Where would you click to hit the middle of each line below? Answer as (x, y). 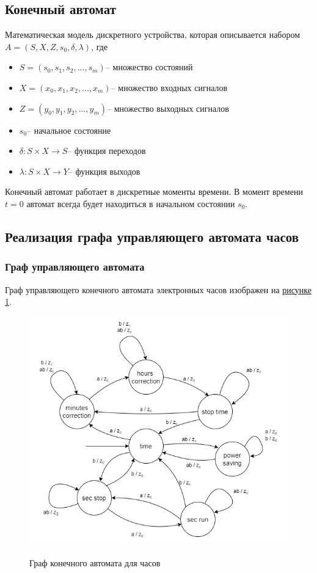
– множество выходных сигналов (168, 109)
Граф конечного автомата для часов (95, 562)
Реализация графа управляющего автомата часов (152, 236)
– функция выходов (104, 172)
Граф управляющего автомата (75, 267)
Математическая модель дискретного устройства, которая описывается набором (153, 35)
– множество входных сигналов (169, 88)
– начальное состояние (69, 131)
